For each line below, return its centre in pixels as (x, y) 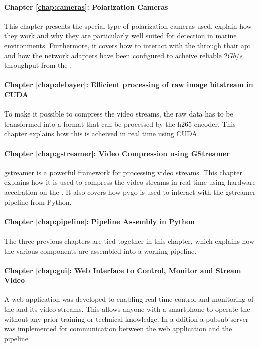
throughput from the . (38, 65)
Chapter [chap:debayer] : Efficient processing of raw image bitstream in (129, 85)
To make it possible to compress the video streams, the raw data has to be (119, 114)
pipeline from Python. (38, 202)
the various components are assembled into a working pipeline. (100, 250)
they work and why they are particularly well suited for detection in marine (120, 35)
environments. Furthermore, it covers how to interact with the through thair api (127, 45)
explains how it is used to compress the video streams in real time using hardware (130, 182)
